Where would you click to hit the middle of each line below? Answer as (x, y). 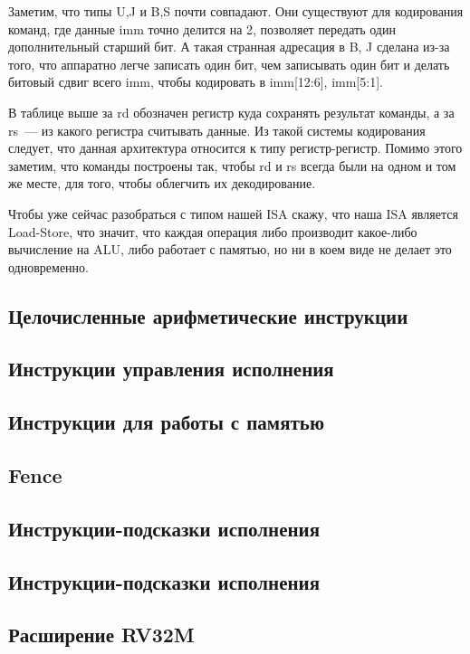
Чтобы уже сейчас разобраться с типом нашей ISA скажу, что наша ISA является (233, 213)
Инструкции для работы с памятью (166, 422)
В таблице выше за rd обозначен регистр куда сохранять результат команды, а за (231, 112)
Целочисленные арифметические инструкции (208, 315)
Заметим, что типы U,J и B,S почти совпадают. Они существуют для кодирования (236, 11)
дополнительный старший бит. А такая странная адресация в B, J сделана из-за (229, 47)
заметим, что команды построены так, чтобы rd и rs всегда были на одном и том (232, 165)
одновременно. (48, 266)
